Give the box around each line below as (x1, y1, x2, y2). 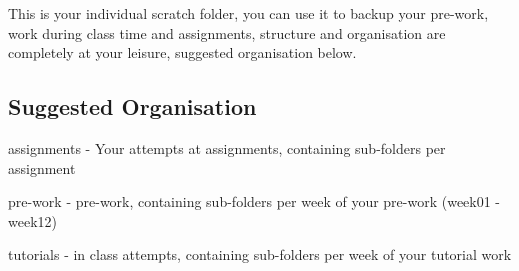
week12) (8, 210, 57, 231)
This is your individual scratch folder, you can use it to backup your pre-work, (8, 3, 489, 23)
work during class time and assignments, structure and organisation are (8, 22, 446, 43)
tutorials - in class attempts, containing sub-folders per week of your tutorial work (8, 244, 512, 265)
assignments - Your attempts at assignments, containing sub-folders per (8, 137, 446, 158)
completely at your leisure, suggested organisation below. (8, 42, 357, 63)
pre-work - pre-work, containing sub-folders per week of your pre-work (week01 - (8, 191, 501, 212)
